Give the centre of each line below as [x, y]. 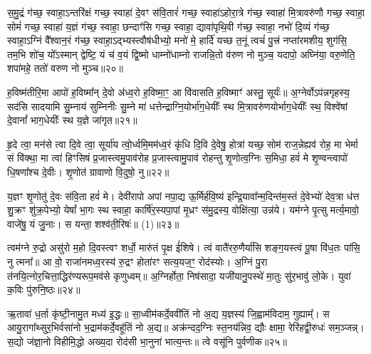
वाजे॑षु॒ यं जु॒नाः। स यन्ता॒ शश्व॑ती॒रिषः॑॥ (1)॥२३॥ [93, 223]
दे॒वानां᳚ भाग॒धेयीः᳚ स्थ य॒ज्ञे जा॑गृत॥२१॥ [72, 120]
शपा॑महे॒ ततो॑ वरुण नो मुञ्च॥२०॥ [65, 68]
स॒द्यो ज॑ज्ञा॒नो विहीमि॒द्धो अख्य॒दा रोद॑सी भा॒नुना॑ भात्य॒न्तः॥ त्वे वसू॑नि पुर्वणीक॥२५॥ [147, 341]
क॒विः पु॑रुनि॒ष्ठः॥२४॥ [44, 290]
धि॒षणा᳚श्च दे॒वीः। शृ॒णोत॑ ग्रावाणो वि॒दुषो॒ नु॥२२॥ [88, 171]
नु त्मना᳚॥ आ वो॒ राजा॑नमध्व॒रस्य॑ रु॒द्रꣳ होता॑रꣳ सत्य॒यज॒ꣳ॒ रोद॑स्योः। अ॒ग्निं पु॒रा [137, 261]
